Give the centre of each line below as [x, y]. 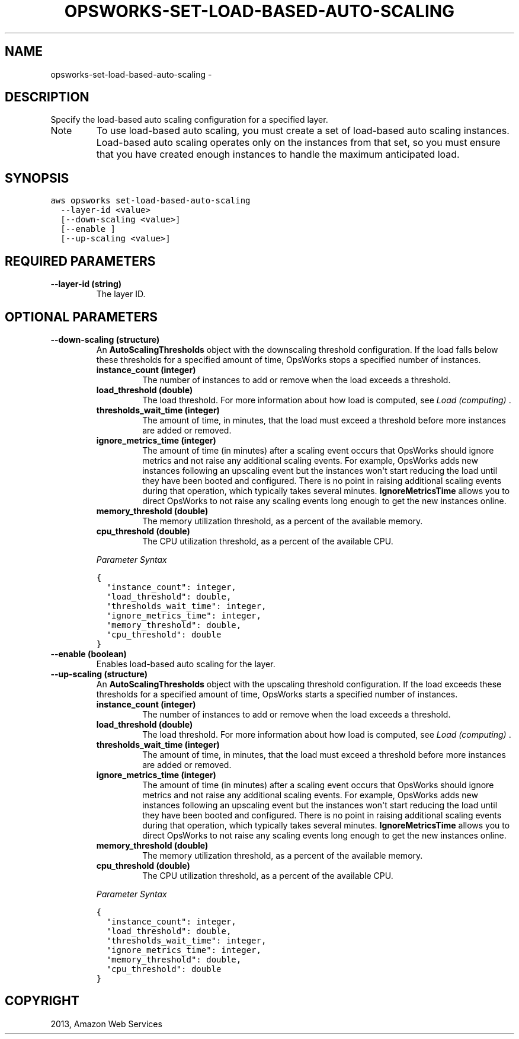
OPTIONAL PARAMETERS [81, 317]
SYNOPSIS [37, 178]
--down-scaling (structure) [105, 339]
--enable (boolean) [89, 654]
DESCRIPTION [47, 97]
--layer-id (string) [86, 284]
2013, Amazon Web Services [106, 1024]
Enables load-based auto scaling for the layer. [186, 664]
